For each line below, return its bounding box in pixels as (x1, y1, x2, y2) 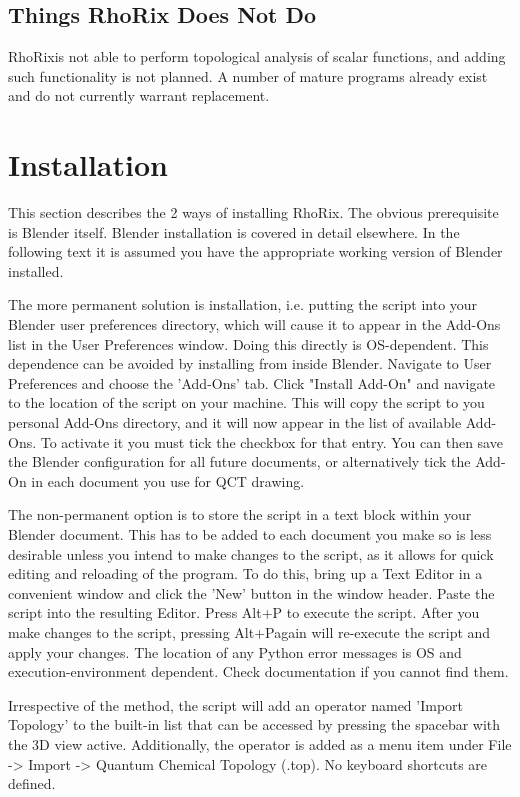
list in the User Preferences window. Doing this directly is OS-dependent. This (8, 333, 489, 354)
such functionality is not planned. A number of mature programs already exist (8, 65, 488, 86)
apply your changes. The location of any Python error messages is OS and (8, 641, 462, 662)
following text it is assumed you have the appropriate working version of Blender (8, 241, 503, 262)
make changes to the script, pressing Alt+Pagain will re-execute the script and (8, 621, 491, 642)
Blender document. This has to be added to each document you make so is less (8, 524, 492, 545)
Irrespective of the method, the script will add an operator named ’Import (8, 694, 464, 715)
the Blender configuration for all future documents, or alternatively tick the (8, 451, 471, 472)
